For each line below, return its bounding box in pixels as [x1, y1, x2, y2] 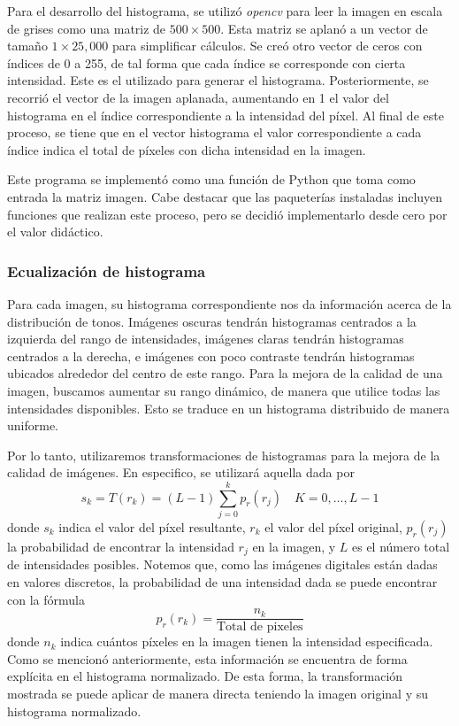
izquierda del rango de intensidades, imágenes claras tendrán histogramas [7, 329, 404, 348]
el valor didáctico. [7, 222, 103, 241]
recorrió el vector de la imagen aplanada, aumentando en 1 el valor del [7, 88, 389, 106]
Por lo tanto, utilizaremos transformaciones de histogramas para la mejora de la [7, 445, 440, 464]
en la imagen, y [252, 537, 336, 555]
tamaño [7, 36, 48, 55]
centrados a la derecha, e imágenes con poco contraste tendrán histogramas [7, 346, 415, 365]
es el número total [351, 537, 450, 555]
